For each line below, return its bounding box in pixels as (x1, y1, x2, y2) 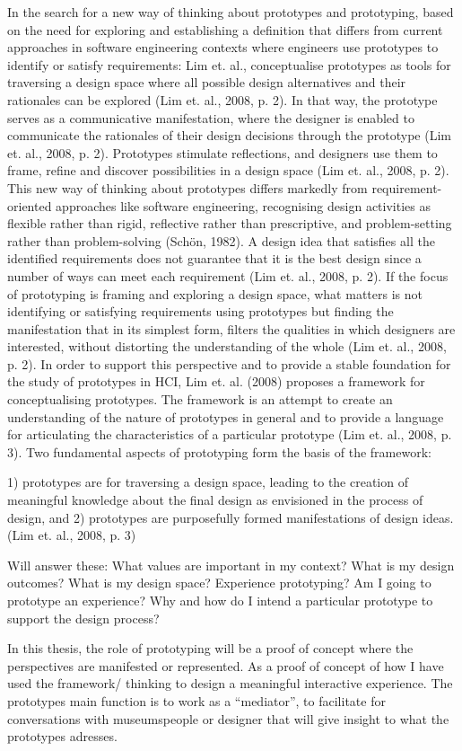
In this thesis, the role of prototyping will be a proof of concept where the (7, 639, 414, 658)
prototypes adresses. (7, 727, 118, 746)
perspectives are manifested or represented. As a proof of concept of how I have (7, 656, 444, 675)
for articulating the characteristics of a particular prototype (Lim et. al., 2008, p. (7, 425, 452, 444)
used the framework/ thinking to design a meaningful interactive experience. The (7, 674, 453, 693)
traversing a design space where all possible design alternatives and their (7, 73, 406, 92)
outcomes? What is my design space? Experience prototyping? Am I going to (7, 573, 431, 592)
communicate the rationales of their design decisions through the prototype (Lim (7, 126, 451, 145)
